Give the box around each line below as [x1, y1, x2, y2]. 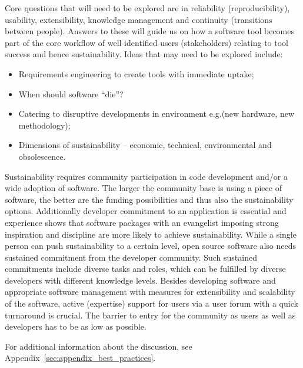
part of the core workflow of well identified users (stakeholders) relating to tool [5, 36, 288, 48]
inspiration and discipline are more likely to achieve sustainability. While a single [5, 228, 297, 240]
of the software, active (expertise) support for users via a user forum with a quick [5, 297, 298, 310]
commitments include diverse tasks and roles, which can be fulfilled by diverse [5, 262, 286, 275]
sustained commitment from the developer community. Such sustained [5, 251, 257, 263]
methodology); [18, 119, 71, 131]
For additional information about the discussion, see [5, 340, 192, 352]
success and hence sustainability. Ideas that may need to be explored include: [5, 48, 283, 60]
